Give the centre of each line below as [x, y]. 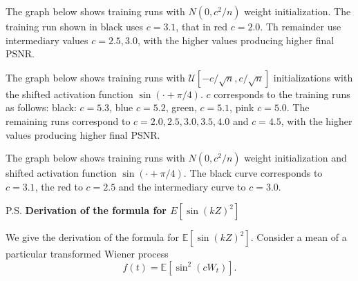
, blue [121, 107]
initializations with [313, 77]
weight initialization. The [298, 11]
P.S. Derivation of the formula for [86, 210]
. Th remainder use [301, 26]
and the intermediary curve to [182, 186]
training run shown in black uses [75, 26]
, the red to [59, 186]
